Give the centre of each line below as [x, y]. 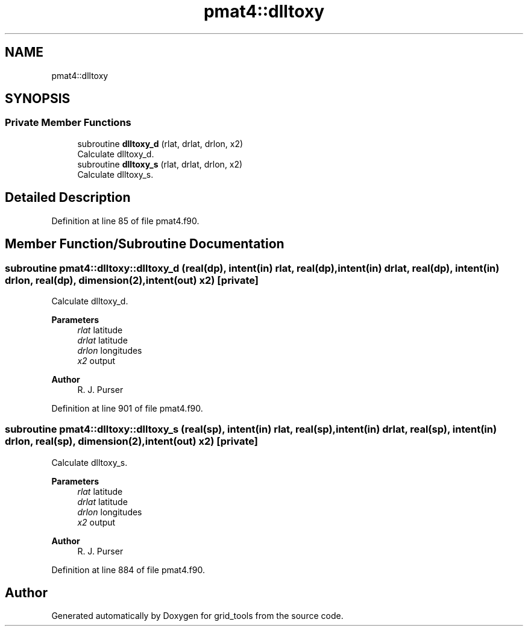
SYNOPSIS [38, 99]
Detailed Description [68, 198]
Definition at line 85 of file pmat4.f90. [125, 221]
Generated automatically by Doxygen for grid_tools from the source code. [197, 616]
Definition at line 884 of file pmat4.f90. [128, 570]
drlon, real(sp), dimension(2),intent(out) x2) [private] [131, 441]
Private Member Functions [68, 123]
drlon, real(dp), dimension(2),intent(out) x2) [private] [132, 280]
